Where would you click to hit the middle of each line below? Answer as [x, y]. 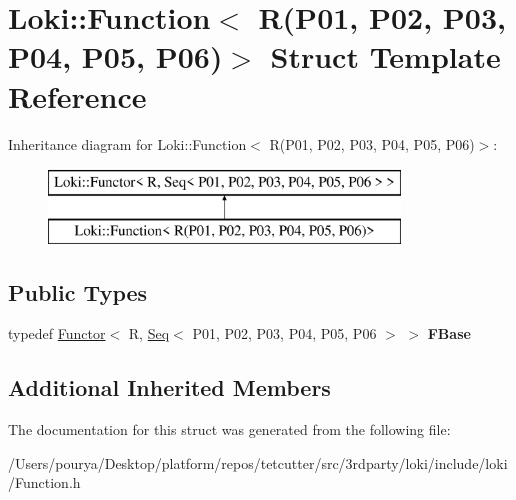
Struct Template [385, 56]
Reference [77, 95]
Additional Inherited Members [169, 387]
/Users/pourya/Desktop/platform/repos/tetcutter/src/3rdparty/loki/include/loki [258, 462]
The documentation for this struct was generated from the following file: [229, 429]
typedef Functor [57, 333]
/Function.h [44, 482]
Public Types [78, 291]
